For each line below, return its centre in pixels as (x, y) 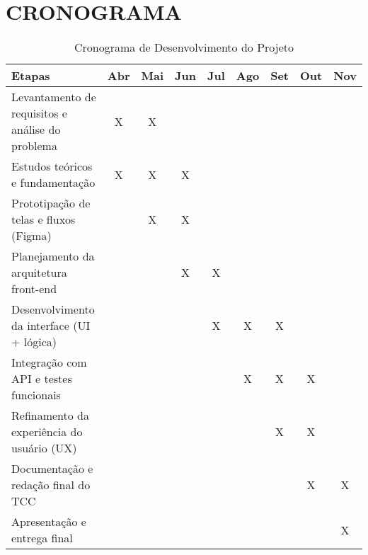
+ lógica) (34, 342)
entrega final (42, 538)
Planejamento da (53, 256)
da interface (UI (51, 326)
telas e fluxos (44, 219)
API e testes (42, 379)
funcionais (36, 395)
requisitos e (39, 113)
